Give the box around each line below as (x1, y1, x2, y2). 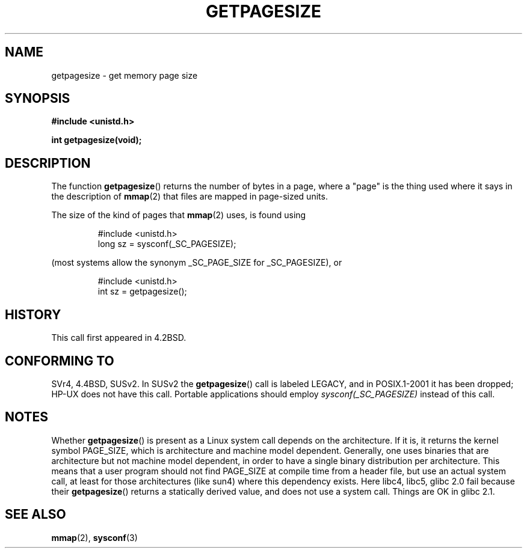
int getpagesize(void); (51, 135, 142, 145)
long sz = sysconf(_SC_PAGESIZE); (97, 239, 236, 249)
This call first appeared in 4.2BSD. (51, 332, 186, 343)
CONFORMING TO (5, 353, 114, 368)
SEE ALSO (5, 507, 66, 522)
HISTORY (5, 307, 61, 322)
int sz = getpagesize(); (97, 286, 187, 297)
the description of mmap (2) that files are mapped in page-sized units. (51, 191, 328, 202)
